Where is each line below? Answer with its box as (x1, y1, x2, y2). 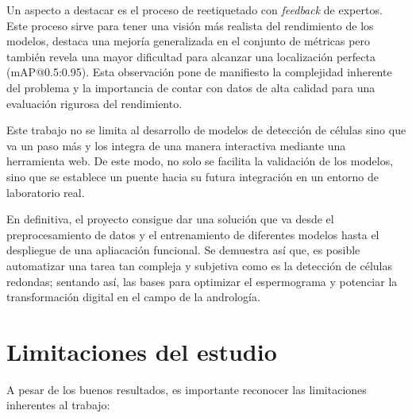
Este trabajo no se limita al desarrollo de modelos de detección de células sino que (6, 122, 406, 138)
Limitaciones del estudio (6, 335, 277, 367)
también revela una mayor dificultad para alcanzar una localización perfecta (6, 48, 375, 64)
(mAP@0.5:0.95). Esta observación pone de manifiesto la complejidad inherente (6, 64, 392, 80)
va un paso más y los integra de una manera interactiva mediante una (6, 137, 346, 153)
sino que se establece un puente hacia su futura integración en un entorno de (6, 168, 379, 184)
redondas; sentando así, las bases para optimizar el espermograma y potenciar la (6, 273, 398, 289)
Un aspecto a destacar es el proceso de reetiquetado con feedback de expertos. (6, 2, 383, 17)
